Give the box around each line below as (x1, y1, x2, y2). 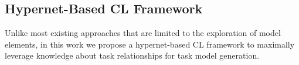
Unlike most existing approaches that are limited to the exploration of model (5, 27, 281, 39)
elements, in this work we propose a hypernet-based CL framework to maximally (5, 38, 295, 50)
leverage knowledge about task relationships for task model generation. (5, 49, 260, 62)
